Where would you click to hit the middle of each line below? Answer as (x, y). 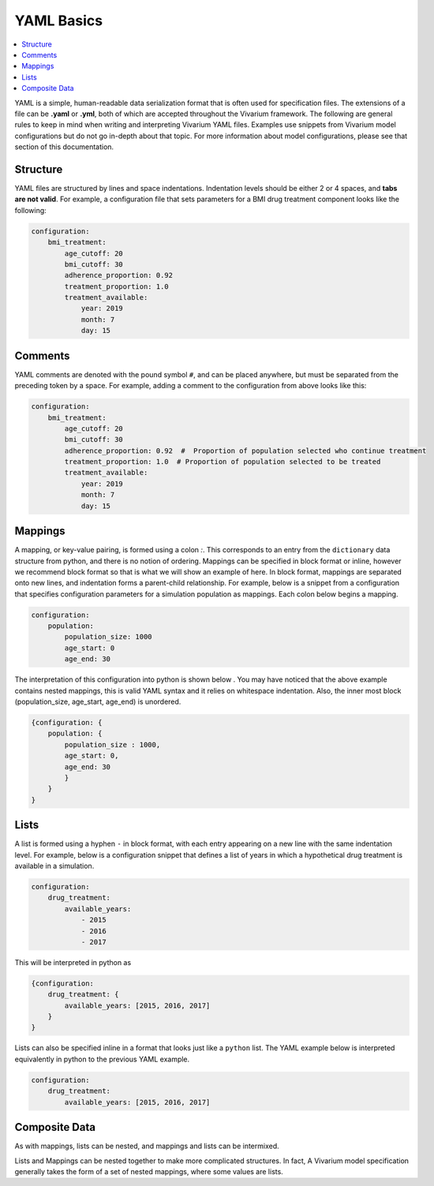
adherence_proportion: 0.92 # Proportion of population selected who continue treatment (245, 451)
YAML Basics (58, 21)
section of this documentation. (64, 147)
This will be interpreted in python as (73, 962)
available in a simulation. (54, 866)
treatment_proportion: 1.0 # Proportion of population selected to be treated (223, 462)
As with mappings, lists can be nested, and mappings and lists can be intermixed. (147, 1146)
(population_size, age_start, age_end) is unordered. (98, 701)
